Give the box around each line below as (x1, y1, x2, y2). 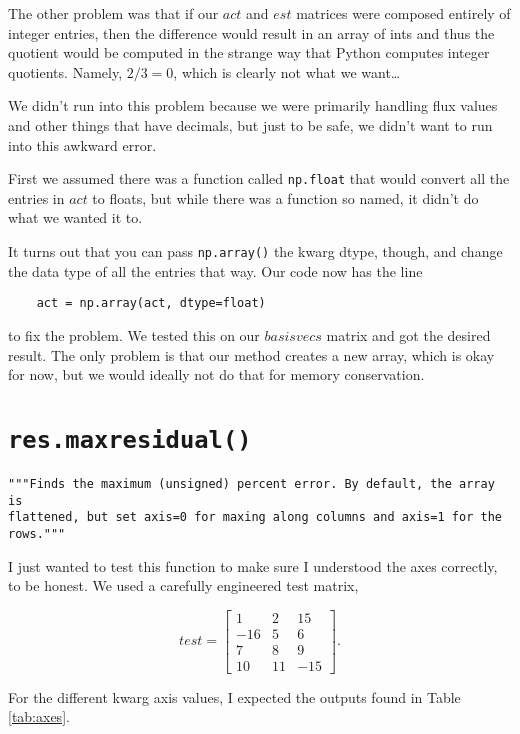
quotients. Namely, (8, 61, 123, 82)
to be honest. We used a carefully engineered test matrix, (8, 575, 359, 596)
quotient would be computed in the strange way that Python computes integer (8, 42, 490, 63)
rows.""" (8, 526, 66, 541)
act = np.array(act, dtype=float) (36, 296, 266, 311)
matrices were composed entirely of (296, 3, 511, 23)
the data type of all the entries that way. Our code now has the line (8, 260, 423, 281)
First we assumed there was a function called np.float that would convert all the (8, 168, 510, 189)
